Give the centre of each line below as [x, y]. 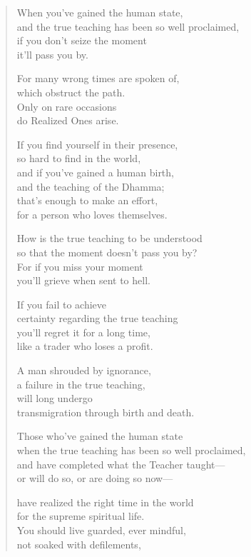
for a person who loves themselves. [92, 214]
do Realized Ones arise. [68, 120]
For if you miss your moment [80, 266]
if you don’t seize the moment [82, 40]
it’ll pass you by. [52, 54]
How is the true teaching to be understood [109, 238]
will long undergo [55, 398]
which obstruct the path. [71, 92]
